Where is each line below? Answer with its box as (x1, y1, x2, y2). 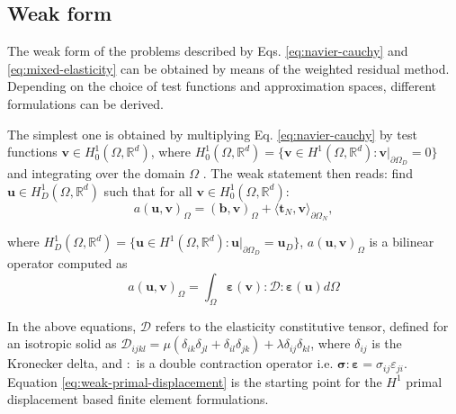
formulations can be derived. (7, 94, 165, 112)
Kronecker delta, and (7, 354, 123, 373)
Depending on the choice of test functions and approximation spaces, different (7, 76, 436, 95)
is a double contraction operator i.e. (136, 354, 334, 373)
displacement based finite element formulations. (7, 390, 269, 409)
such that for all (103, 181, 192, 200)
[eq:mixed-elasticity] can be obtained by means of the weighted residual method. (7, 58, 450, 77)
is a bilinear (369, 232, 434, 251)
